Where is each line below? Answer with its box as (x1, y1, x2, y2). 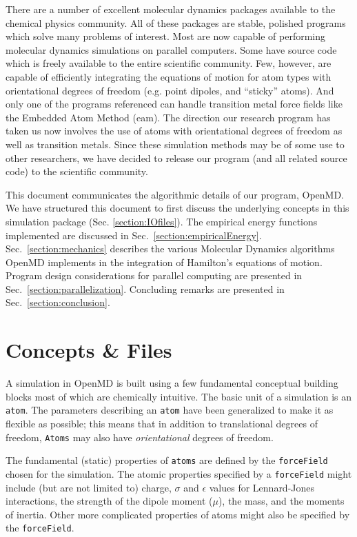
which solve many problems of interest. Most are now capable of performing (6, 29, 326, 43)
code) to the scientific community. (6, 164, 148, 179)
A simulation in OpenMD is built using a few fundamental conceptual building (6, 376, 338, 390)
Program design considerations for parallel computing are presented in (6, 268, 303, 283)
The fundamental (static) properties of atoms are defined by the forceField (6, 453, 328, 467)
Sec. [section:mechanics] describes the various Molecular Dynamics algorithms (6, 241, 335, 256)
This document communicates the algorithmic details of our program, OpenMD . (6, 187, 344, 201)
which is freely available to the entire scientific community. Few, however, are (6, 56, 331, 70)
